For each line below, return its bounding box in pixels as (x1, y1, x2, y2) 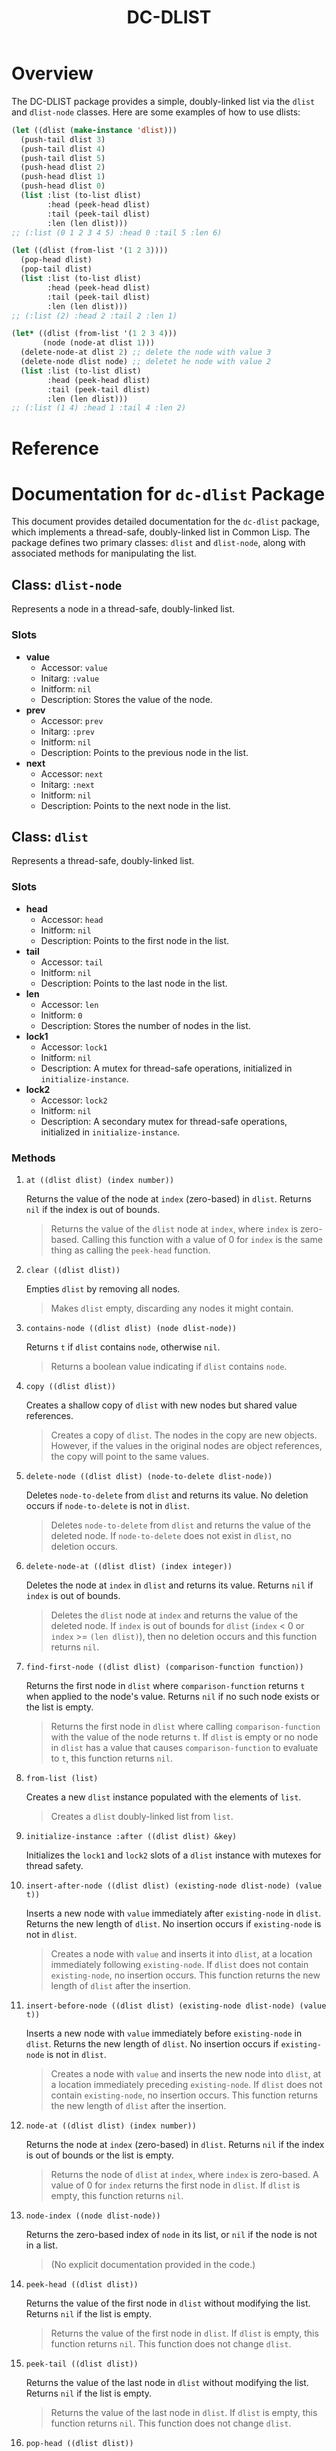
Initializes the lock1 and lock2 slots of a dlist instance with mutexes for (25, 1849, 322, 1861)
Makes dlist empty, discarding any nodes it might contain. (50, 1302, 294, 1314)
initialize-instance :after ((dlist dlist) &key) (25, 1831, 238, 1841)
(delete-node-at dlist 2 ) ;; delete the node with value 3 (20, 347, 272, 358)
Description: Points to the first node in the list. (40, 934, 230, 946)
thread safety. (25, 1859, 84, 1871)
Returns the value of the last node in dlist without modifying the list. (25, 2376, 309, 2388)
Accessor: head (40, 913, 104, 925)
